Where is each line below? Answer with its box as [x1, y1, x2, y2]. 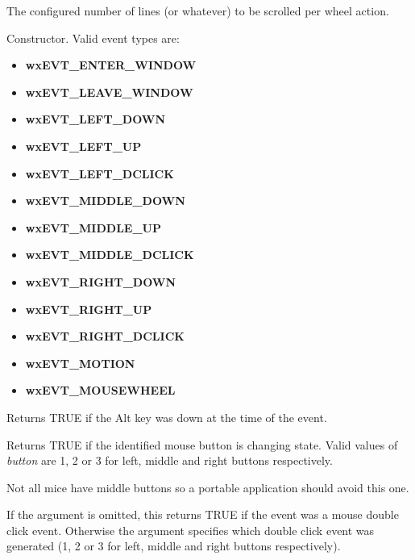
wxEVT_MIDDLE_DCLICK [25, 246, 194, 263]
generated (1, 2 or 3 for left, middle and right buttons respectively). [6, 537, 341, 554]
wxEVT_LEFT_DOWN [25, 111, 166, 127]
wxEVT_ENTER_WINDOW [25, 56, 197, 73]
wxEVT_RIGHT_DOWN [25, 273, 176, 290]
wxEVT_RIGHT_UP [25, 300, 152, 317]
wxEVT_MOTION [25, 354, 135, 371]
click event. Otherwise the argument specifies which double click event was [6, 521, 375, 538]
